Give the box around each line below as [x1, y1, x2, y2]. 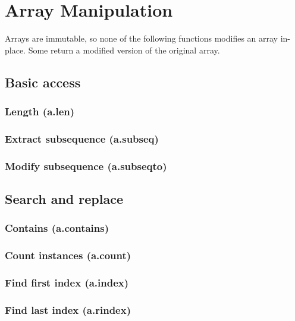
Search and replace [5, 190, 123, 208]
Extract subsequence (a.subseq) [5, 131, 159, 146]
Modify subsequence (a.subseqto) [5, 158, 167, 173]
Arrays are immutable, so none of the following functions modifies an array [5, 32, 278, 45]
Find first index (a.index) [5, 275, 129, 290]
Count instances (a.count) [5, 248, 131, 263]
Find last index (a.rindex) [5, 302, 131, 317]
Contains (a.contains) [5, 221, 109, 235]
